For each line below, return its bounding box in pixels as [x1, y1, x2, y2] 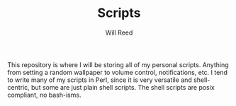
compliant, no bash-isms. [7, 90, 82, 99]
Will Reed [105, 28, 133, 37]
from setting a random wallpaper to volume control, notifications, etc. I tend [7, 68, 228, 76]
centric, [7, 83, 30, 91]
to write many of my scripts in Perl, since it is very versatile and [7, 76, 193, 84]
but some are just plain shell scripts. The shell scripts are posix [30, 83, 215, 91]
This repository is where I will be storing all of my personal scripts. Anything [7, 60, 229, 69]
